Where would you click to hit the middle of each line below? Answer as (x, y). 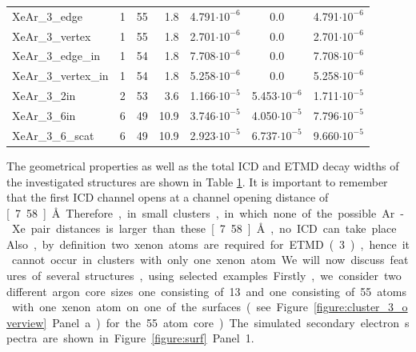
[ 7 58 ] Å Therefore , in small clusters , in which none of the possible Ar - (205, 212)
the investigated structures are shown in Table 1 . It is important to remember (197, 181)
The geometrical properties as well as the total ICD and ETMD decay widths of (203, 165)
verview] (27, 322)
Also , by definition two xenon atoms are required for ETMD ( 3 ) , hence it (208, 244)
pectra (22, 338)
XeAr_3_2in (44, 96)
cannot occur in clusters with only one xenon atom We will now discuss (198, 260)
